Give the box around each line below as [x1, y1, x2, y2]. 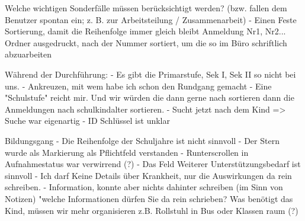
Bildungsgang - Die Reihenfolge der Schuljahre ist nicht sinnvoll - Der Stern [5, 134, 280, 146]
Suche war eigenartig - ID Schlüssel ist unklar [5, 114, 170, 127]
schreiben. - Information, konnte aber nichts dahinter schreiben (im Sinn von [5, 181, 283, 193]
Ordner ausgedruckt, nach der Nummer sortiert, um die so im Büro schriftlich [5, 36, 287, 49]
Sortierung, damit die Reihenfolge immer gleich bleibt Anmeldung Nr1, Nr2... [5, 25, 286, 37]
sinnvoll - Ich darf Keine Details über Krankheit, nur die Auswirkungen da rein [5, 169, 292, 181]
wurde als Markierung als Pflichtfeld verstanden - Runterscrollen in [5, 146, 249, 158]
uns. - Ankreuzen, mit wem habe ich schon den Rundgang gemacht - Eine [5, 79, 272, 92]
